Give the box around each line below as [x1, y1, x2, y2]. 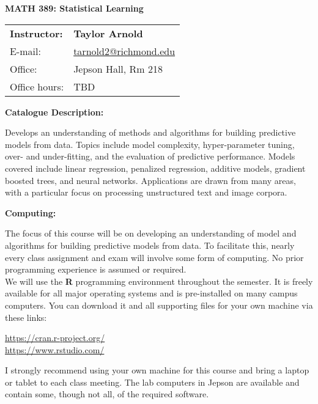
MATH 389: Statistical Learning [5, 2, 144, 14]
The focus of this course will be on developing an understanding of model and [5, 227, 297, 240]
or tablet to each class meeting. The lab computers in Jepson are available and [5, 375, 300, 388]
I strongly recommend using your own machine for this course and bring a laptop [5, 364, 309, 376]
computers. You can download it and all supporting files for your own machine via [5, 298, 313, 311]
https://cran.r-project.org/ [5, 331, 105, 344]
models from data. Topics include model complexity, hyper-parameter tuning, [5, 138, 295, 150]
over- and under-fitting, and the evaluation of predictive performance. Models [5, 150, 295, 163]
